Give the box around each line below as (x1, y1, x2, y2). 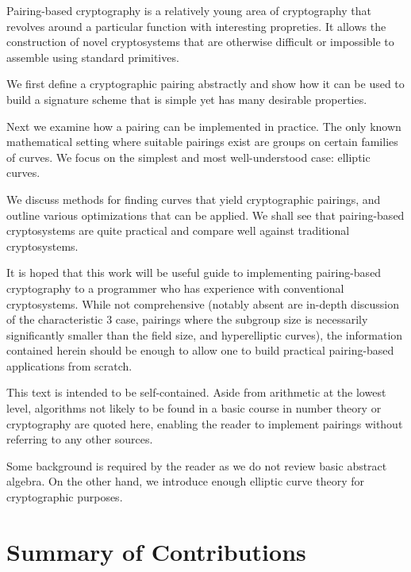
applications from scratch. (6, 357, 133, 374)
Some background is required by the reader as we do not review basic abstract (6, 457, 387, 474)
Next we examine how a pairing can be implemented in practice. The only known (6, 117, 401, 134)
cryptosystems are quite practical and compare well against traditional (6, 222, 350, 239)
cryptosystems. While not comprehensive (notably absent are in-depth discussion (6, 295, 400, 312)
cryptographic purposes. (6, 489, 123, 505)
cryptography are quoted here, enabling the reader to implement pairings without (6, 415, 403, 432)
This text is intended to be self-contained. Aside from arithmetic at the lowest (6, 384, 386, 401)
